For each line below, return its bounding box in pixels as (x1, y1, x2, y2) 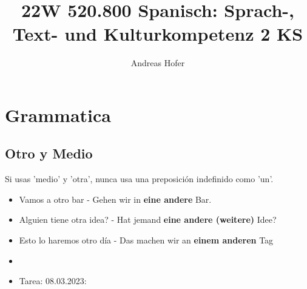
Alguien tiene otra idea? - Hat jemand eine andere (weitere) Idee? (19, 213, 277, 226)
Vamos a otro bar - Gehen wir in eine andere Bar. (19, 192, 212, 205)
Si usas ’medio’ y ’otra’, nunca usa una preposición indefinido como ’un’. (5, 172, 274, 185)
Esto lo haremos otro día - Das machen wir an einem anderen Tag (19, 234, 274, 246)
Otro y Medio (5, 144, 93, 163)
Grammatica (5, 102, 111, 127)
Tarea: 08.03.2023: (19, 274, 87, 287)
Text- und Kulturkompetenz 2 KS (12, 21, 303, 46)
